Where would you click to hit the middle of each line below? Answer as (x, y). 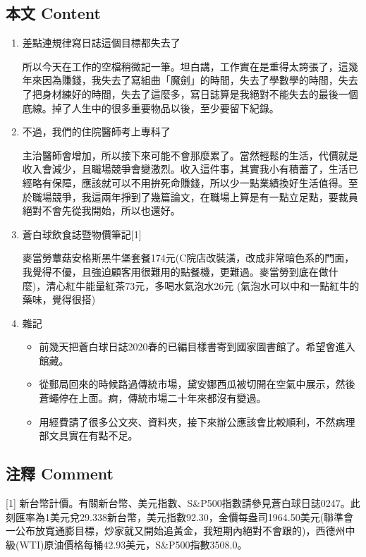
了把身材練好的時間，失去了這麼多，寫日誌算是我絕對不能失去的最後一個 (190, 93)
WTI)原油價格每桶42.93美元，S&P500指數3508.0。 (133, 544)
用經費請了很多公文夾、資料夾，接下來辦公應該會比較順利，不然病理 (197, 421)
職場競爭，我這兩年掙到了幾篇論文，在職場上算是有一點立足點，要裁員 (195, 196)
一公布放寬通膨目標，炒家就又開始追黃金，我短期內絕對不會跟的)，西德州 (176, 531)
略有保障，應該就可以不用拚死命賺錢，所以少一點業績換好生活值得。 (190, 182)
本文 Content (53, 13)
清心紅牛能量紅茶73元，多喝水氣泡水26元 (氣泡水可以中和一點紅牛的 (203, 285)
